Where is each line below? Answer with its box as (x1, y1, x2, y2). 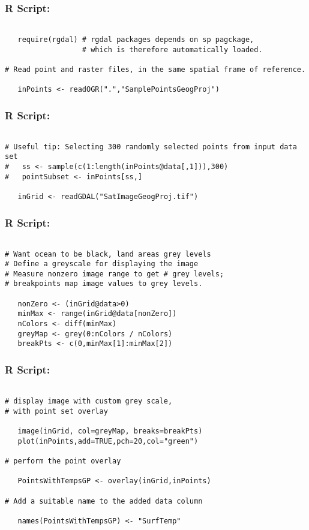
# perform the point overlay (5, 456, 121, 465)
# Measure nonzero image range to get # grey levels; (5, 269, 224, 278)
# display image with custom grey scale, (5, 396, 173, 405)
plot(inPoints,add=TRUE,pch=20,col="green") (17, 436, 199, 445)
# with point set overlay (5, 406, 108, 415)
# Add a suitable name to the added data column (5, 496, 203, 505)
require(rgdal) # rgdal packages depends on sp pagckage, (17, 35, 254, 44)
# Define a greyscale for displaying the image (5, 260, 199, 269)
